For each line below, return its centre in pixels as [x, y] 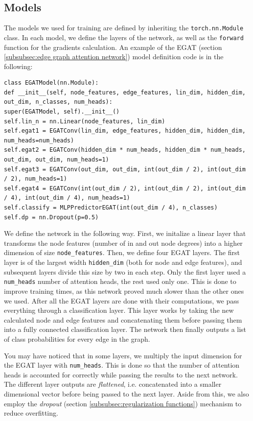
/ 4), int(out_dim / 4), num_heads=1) [67, 198]
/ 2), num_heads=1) [35, 179]
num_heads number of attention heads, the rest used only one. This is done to [120, 281]
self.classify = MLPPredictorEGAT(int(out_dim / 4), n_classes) [111, 208]
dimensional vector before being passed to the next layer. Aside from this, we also [126, 393]
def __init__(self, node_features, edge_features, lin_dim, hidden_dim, [125, 92]
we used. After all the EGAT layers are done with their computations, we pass [122, 300]
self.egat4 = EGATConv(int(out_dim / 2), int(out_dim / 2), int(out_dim [125, 188]
